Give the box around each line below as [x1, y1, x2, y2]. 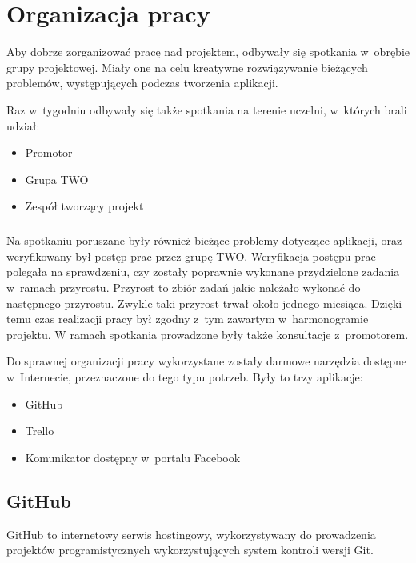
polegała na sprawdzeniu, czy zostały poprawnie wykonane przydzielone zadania [6, 263, 400, 280]
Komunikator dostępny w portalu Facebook [25, 449, 241, 465]
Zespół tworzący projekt [25, 198, 144, 214]
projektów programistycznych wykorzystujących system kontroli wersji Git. [6, 541, 374, 558]
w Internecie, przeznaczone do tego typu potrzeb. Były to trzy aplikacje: [6, 369, 363, 385]
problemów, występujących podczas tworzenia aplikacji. [6, 74, 278, 91]
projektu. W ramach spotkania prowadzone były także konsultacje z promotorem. [6, 325, 409, 342]
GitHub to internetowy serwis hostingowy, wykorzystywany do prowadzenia [6, 525, 376, 542]
